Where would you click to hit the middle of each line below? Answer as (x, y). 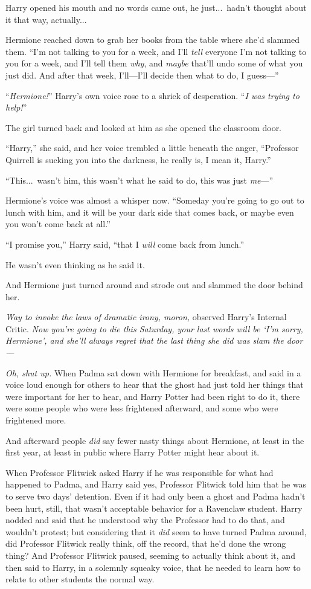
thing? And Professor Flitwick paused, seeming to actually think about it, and (150, 555)
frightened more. (36, 420)
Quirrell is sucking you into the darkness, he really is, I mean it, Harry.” (138, 159)
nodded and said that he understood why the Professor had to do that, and (145, 520)
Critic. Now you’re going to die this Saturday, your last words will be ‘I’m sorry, (154, 328)
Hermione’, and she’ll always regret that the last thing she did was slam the (145, 340)
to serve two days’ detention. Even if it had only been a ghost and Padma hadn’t (155, 496)
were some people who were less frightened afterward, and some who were (142, 408)
